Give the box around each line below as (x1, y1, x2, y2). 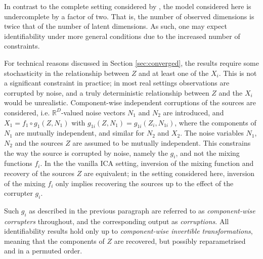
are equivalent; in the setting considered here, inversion (83, 167, 255, 178)
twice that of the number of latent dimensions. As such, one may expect (4, 21, 227, 31)
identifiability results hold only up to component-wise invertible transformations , (4, 226, 253, 236)
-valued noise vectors (61, 107, 125, 117)
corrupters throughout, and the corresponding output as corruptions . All (4, 215, 229, 226)
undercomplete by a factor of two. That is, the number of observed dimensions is (4, 11, 254, 21)
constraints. (4, 40, 40, 51)
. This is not (218, 67, 257, 78)
